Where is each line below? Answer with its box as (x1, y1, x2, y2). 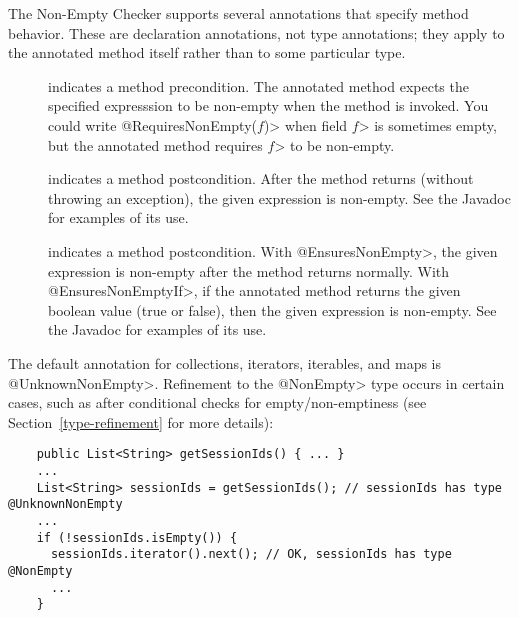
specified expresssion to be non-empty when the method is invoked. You (48, 95, 489, 116)
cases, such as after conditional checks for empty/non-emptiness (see (8, 392, 427, 413)
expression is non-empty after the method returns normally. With (48, 260, 450, 281)
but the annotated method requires (48, 134, 263, 155)
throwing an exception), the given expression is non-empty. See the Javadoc (48, 187, 511, 208)
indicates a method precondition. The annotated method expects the (48, 75, 469, 96)
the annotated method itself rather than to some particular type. (8, 42, 406, 63)
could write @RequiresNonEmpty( (48, 114, 258, 135)
